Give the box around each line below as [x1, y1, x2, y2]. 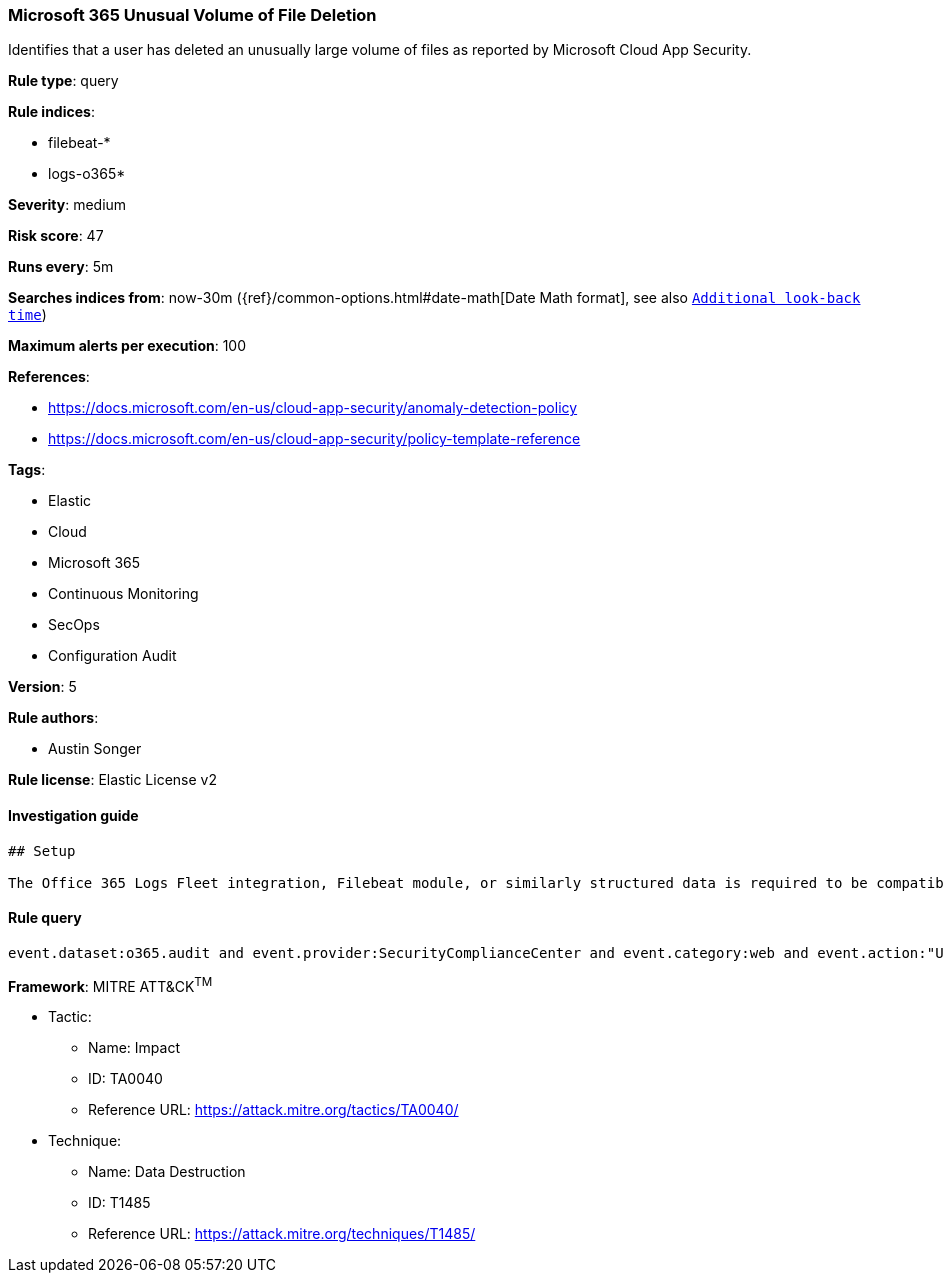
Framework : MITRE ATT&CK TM [8, 974, 213, 995]
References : [8, 368, 90, 386]
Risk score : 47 [8, 227, 104, 245]
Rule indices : [8, 103, 95, 121]
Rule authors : [8, 709, 99, 727]
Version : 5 [8, 678, 77, 696]
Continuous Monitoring [48, 585, 199, 603]
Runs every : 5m [8, 258, 114, 276]
